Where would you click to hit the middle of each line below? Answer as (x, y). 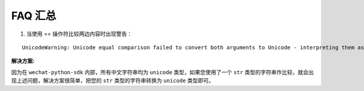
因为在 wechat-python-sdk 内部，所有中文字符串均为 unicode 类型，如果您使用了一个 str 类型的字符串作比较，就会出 (163, 72)
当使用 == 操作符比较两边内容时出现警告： (79, 34)
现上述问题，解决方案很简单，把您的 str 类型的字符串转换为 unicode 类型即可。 (113, 81)
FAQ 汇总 (34, 16)
